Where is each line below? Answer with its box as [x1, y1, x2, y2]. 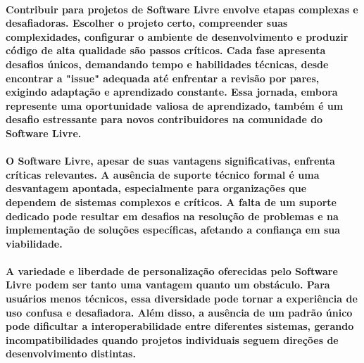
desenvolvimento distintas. [6, 346, 136, 361]
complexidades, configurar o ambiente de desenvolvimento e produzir [6, 29, 349, 44]
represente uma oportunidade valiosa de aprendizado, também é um [6, 98, 344, 113]
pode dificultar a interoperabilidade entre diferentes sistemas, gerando [6, 319, 354, 333]
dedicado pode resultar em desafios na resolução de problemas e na [6, 208, 339, 223]
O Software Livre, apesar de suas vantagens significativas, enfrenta [6, 153, 335, 168]
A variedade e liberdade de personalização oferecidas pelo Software [6, 263, 338, 278]
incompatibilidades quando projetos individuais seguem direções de [6, 332, 339, 347]
